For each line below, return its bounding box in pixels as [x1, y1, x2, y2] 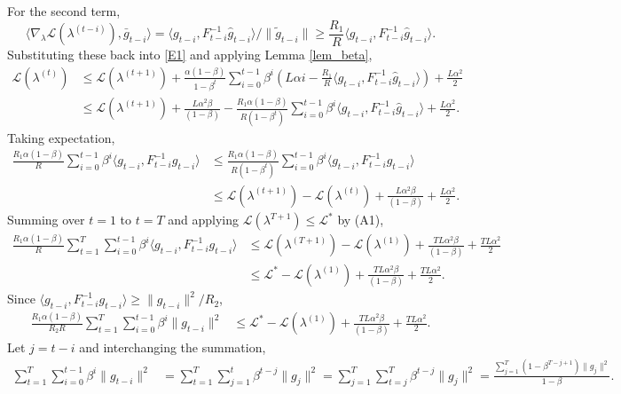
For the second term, [7, 2, 121, 20]
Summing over [7, 210, 85, 229]
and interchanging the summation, [79, 337, 266, 356]
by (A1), [337, 210, 384, 229]
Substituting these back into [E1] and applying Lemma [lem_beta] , [7, 45, 373, 64]
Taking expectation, [7, 128, 115, 146]
